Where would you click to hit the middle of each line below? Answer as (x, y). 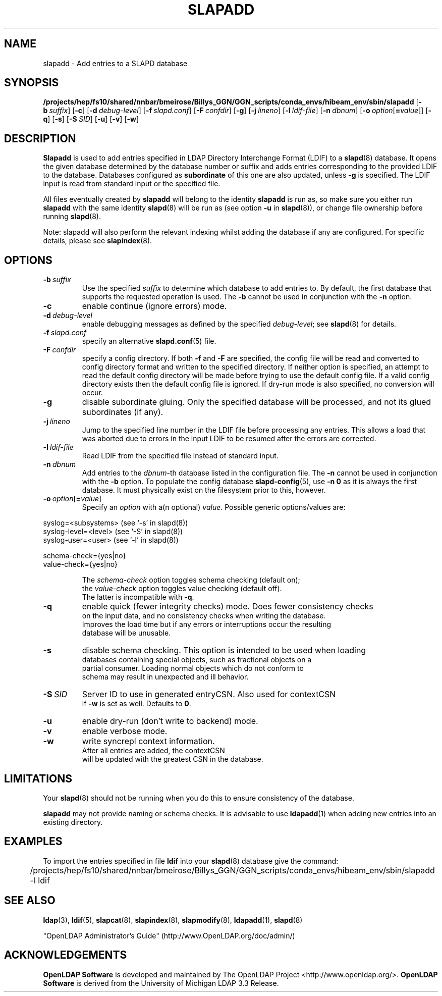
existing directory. (73, 822)
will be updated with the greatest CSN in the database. (173, 759)
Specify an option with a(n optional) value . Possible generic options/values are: (214, 507)
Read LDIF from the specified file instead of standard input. (180, 456)
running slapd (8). (72, 217)
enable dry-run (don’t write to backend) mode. (170, 721)
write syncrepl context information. (148, 741)
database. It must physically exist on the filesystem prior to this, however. (204, 490)
